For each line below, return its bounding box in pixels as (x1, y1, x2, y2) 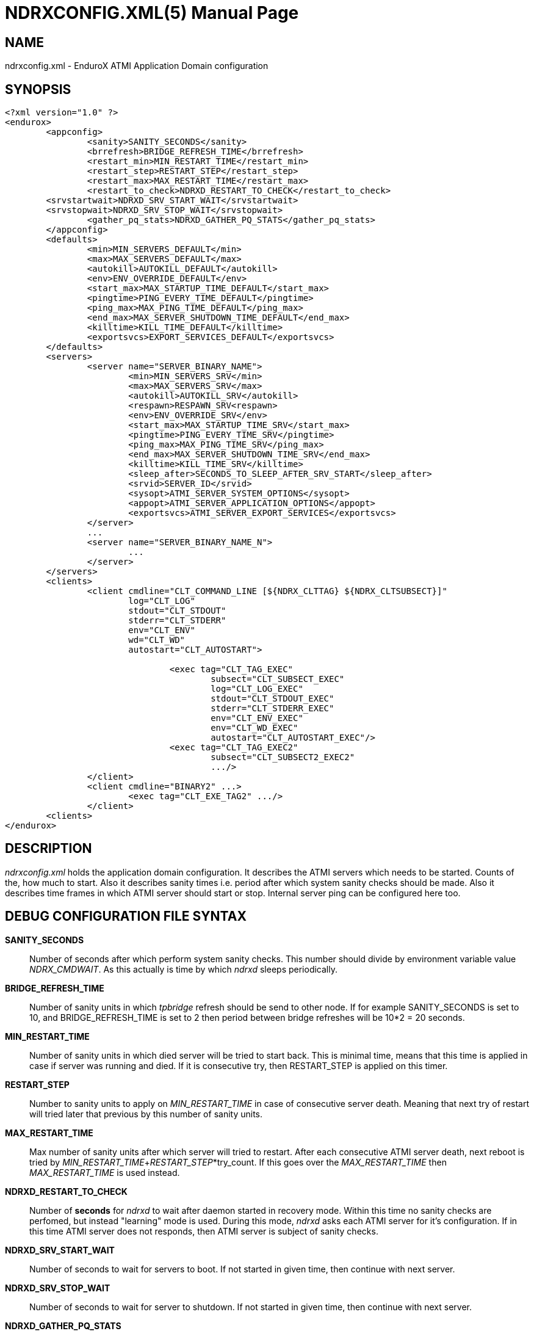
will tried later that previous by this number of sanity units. (29, 1108, 263, 1119)
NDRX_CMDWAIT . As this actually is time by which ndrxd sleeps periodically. (29, 963, 337, 974)
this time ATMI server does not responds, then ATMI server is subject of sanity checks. (29, 1225, 378, 1236)
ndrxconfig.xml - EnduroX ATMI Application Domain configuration (5, 60, 269, 71)
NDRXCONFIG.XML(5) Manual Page (5, 2, 299, 23)
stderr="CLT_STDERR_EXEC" (211, 703, 334, 714)
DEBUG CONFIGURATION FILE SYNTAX (5, 908, 247, 924)
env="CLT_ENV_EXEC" (211, 713, 303, 724)
